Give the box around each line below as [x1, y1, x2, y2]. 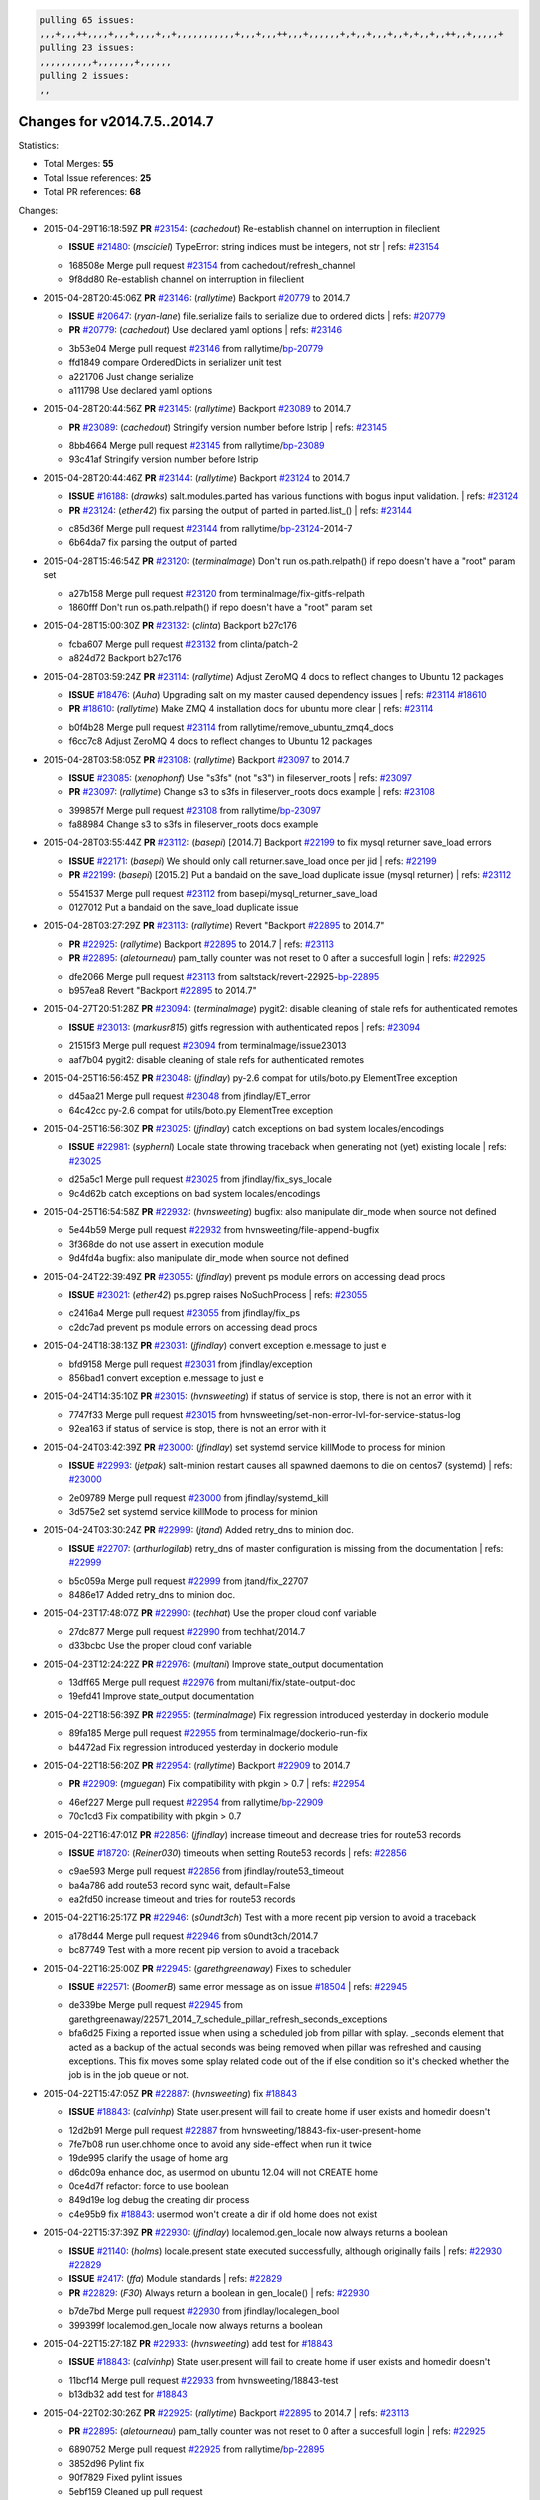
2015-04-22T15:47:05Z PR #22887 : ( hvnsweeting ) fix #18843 [43, 2087, 297, 2099]
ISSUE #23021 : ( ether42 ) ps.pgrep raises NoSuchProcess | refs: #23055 [68, 1289, 368, 1300]
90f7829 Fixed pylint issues [68, 2471, 183, 2484]
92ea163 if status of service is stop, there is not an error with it [68, 1423, 327, 1435]
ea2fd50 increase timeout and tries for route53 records [68, 1893, 296, 1905]
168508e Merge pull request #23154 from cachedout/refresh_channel [68, 259, 356, 271]
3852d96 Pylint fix [68, 2457, 145, 2469]
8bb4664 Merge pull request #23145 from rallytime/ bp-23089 [68, 440, 325, 452]
